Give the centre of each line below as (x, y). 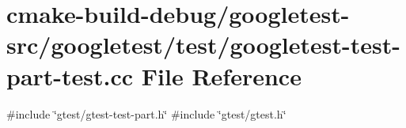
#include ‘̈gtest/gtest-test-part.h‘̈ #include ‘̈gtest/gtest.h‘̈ (146, 113)
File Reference (221, 75)
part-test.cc (70, 75)
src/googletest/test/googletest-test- (204, 45)
